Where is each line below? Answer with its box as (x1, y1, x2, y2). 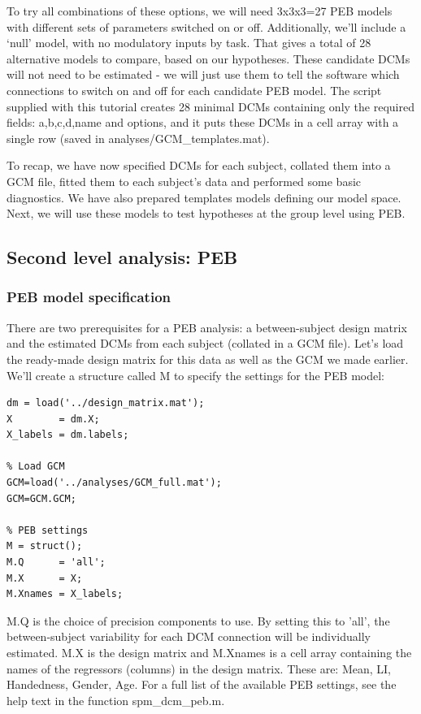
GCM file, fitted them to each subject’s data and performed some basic (7, 172, 362, 189)
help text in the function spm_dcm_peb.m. (7, 691, 225, 708)
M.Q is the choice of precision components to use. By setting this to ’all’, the (7, 612, 390, 629)
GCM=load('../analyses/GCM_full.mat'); (7, 477, 222, 489)
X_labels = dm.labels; (7, 429, 129, 441)
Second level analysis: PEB (7, 244, 238, 270)
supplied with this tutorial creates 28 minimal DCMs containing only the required (7, 97, 414, 115)
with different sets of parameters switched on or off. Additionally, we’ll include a (7, 18, 406, 35)
